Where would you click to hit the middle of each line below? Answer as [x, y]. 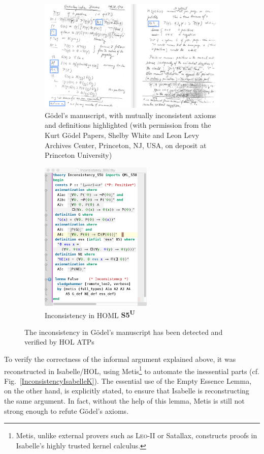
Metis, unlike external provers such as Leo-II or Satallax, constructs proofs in [137, 435]
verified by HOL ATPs [59, 342]
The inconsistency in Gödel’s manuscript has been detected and [124, 332]
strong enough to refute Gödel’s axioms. [67, 410]
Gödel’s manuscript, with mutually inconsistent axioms [130, 115]
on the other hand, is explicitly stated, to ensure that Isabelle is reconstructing [127, 391]
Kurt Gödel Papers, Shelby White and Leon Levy [122, 135]
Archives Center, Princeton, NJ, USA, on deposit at [126, 145]
